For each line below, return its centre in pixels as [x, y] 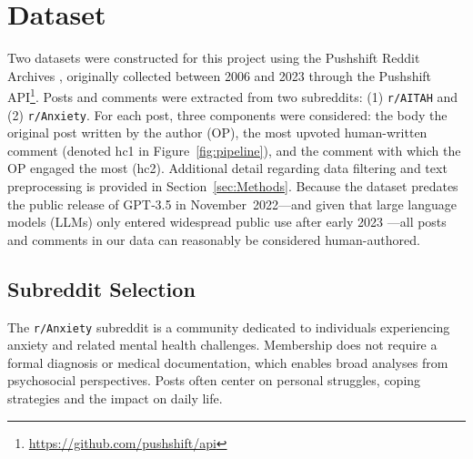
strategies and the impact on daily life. [115, 398]
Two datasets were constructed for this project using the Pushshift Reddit [214, 58]
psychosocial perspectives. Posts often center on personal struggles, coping [214, 380]
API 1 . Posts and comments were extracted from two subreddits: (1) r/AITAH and [233, 95]
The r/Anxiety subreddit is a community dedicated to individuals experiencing [229, 326]
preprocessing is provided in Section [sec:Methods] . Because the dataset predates [233, 186]
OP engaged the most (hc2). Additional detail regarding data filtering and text [227, 168]
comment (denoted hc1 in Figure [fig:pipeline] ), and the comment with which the [234, 150]
